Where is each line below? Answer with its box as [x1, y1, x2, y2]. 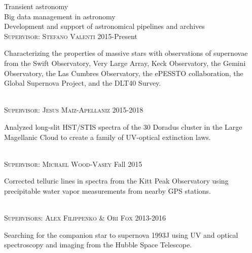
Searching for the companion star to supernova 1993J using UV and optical [4, 229, 238, 240]
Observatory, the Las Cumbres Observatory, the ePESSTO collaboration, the [4, 67, 243, 78]
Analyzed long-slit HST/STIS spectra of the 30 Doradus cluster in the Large [4, 121, 242, 132]
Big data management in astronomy [4, 11, 116, 21]
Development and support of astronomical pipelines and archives [4, 21, 205, 31]
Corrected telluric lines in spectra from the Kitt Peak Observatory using [4, 175, 229, 186]
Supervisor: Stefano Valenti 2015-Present [4, 30, 137, 41]
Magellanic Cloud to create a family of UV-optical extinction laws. [4, 131, 211, 142]
